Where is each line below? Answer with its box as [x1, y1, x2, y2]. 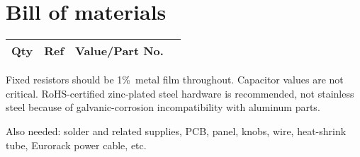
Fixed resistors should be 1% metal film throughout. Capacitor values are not [6, 72, 344, 87]
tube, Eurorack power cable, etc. [6, 137, 147, 152]
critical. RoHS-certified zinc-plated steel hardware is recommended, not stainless [6, 86, 354, 100]
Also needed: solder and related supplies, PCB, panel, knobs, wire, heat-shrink [6, 123, 347, 138]
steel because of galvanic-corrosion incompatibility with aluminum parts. [6, 100, 320, 115]
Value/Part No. [75, 42, 164, 59]
